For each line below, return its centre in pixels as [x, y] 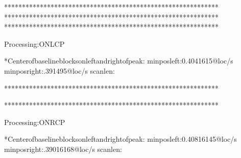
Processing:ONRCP [35, 122]
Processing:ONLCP [34, 43]
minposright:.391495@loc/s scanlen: [59, 70]
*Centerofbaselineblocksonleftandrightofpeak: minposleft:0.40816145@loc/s [120, 139]
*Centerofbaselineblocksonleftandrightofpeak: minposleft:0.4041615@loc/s [119, 61]
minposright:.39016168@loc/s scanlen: [63, 149]
